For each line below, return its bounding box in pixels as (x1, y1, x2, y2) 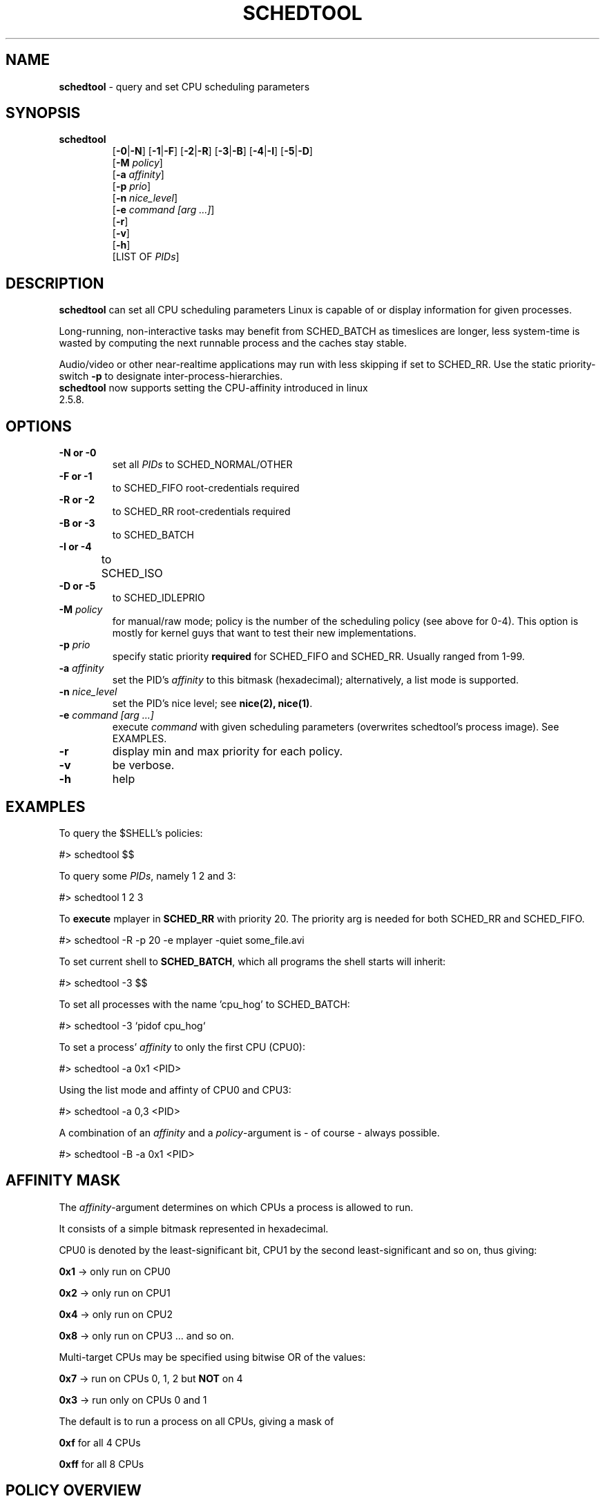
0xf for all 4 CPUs (59, 1436, 141, 1449)
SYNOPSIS (6, 104, 81, 122)
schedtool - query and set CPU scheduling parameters (59, 80, 310, 93)
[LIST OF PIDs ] (112, 251, 180, 263)
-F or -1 (59, 470, 93, 483)
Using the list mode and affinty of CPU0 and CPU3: (59, 1083, 291, 1096)
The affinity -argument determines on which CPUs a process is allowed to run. (59, 1201, 414, 1213)
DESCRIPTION (6, 274, 104, 292)
